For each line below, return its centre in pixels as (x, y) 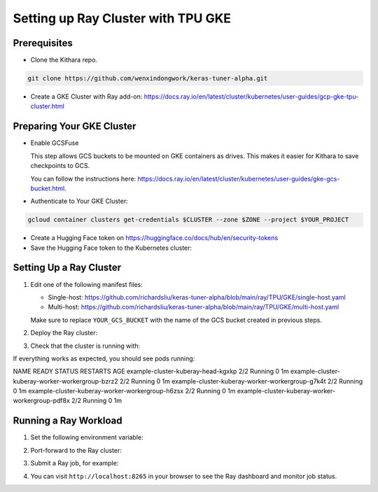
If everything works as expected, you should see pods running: (104, 358)
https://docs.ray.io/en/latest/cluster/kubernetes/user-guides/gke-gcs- (239, 178)
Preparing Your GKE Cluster (75, 126)
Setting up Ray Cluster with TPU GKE (122, 18)
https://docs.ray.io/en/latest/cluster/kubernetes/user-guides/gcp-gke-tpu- (251, 97)
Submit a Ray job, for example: (75, 463)
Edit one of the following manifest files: (87, 284)
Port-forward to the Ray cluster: (76, 450)
